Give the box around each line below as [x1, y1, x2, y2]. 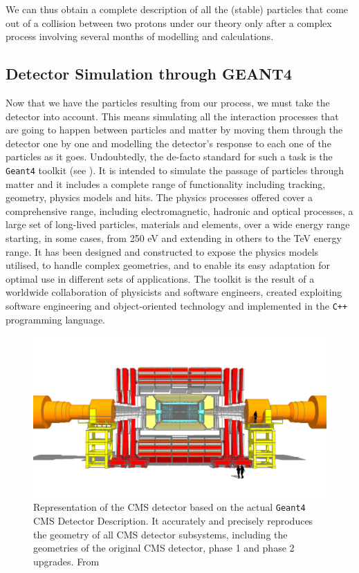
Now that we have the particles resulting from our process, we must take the [6, 95, 330, 109]
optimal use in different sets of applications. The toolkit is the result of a [6, 271, 315, 285]
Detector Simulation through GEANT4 [6, 63, 292, 84]
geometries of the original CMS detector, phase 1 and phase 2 [33, 541, 295, 555]
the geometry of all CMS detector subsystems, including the [33, 527, 288, 541]
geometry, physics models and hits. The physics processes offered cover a [6, 190, 313, 205]
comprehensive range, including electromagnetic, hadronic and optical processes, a [6, 203, 353, 218]
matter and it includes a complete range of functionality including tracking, [6, 176, 326, 191]
